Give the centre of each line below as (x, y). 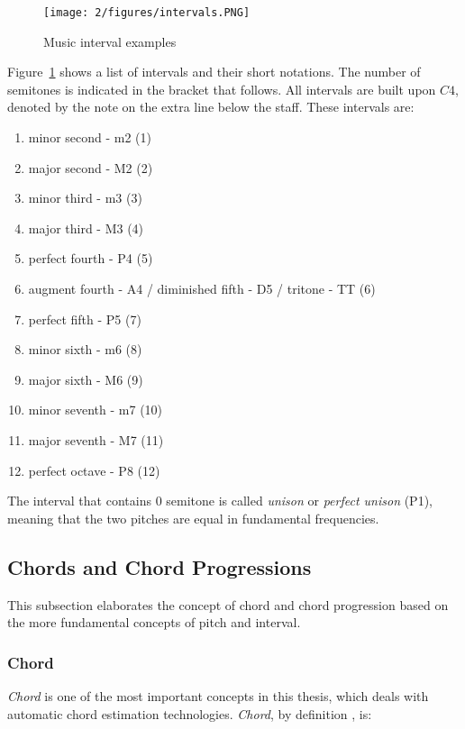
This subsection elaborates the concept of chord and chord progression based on (228, 604)
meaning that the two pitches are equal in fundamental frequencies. (193, 518)
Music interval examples (110, 41)
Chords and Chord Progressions (160, 566)
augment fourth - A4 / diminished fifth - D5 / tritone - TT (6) (202, 288)
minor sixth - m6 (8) (85, 349)
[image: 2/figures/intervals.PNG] (147, 13)
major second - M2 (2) (91, 167)
